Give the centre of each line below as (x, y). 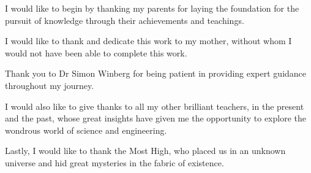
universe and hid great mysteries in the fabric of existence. (114, 162)
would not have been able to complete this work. (96, 52)
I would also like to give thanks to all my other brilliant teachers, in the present (155, 106)
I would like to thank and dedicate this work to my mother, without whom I (148, 41)
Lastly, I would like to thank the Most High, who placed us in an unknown (145, 151)
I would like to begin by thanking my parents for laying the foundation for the (152, 8)
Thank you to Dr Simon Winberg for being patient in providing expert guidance (156, 73)
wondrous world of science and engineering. (86, 130)
